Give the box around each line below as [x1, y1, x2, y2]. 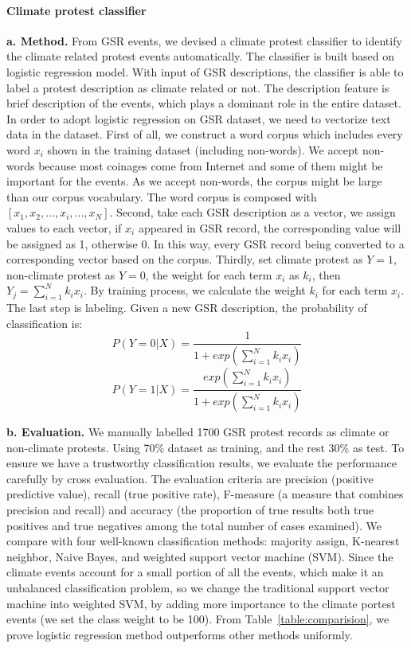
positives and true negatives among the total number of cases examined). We [6, 517, 382, 533]
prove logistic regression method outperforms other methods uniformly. [6, 626, 353, 642]
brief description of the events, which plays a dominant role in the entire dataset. [6, 95, 401, 111]
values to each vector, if [6, 219, 122, 236]
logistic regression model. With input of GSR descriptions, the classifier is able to [6, 63, 404, 80]
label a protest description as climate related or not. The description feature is [6, 79, 389, 96]
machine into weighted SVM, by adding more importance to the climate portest [6, 595, 396, 611]
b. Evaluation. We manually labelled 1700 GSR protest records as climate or [6, 424, 389, 440]
